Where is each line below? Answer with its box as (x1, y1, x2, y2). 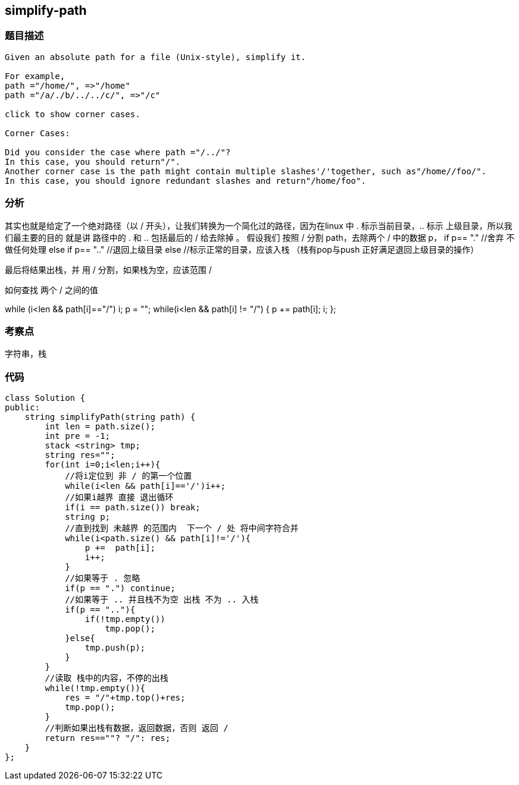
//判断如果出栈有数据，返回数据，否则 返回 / (45, 723, 229, 733)
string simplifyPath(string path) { (24, 412, 196, 422)
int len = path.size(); (45, 422, 155, 432)
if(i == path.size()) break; (65, 503, 201, 513)
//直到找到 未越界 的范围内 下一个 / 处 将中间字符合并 (65, 523, 299, 533)
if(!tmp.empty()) (85, 614, 165, 624)
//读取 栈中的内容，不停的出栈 (45, 673, 168, 683)
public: (5, 403, 40, 413)
